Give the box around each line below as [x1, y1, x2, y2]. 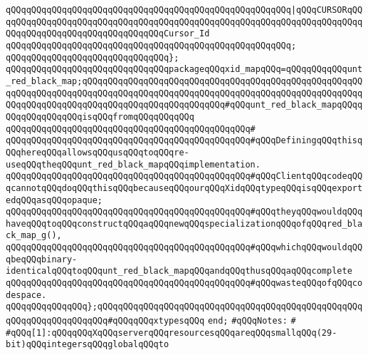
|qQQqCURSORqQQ [290, 5, 363, 15]
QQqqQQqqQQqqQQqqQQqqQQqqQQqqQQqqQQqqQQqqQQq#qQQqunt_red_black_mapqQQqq [6, 100, 363, 110]
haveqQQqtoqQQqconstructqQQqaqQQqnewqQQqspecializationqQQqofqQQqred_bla [6, 218, 363, 229]
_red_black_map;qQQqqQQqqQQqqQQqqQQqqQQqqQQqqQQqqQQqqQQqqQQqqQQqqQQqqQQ [6, 76, 363, 86]
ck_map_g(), [6, 230, 62, 241]
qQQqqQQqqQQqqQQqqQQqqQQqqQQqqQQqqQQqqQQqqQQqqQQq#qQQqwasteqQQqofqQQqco [6, 278, 363, 289]
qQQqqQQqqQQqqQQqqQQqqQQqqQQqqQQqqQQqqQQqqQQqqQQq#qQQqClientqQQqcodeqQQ [6, 171, 363, 182]
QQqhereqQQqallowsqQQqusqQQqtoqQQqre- [6, 147, 189, 158]
